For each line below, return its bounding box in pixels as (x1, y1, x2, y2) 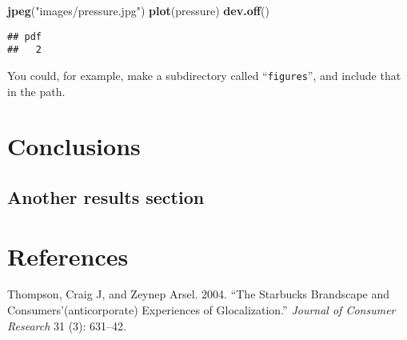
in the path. (7, 82, 66, 99)
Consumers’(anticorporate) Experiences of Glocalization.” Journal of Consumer (7, 302, 396, 318)
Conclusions (7, 130, 141, 162)
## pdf (7, 30, 42, 42)
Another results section (7, 184, 205, 209)
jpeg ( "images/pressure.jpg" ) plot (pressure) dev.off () (7, 2, 269, 18)
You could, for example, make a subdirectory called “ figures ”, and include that (7, 66, 401, 83)
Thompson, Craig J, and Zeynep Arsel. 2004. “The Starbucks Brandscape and (7, 286, 390, 302)
